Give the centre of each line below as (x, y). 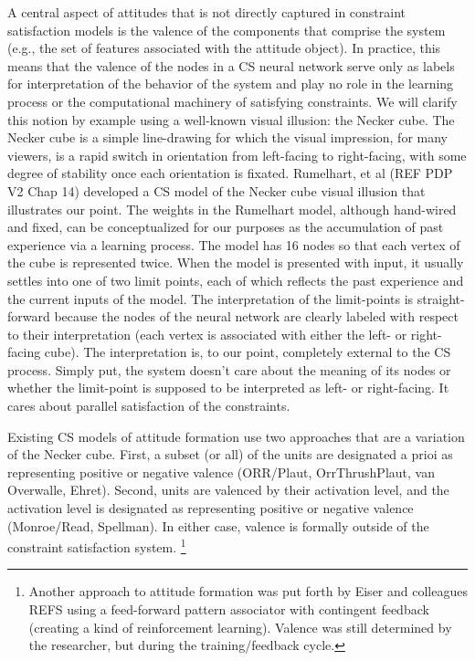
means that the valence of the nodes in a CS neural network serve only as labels (231, 65)
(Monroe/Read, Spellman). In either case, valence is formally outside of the (218, 525)
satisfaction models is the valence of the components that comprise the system (227, 30)
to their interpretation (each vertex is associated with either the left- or (207, 334)
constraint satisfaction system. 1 (97, 546)
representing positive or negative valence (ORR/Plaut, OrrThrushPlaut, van (221, 472)
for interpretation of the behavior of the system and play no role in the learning (231, 84)
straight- (441, 298)
